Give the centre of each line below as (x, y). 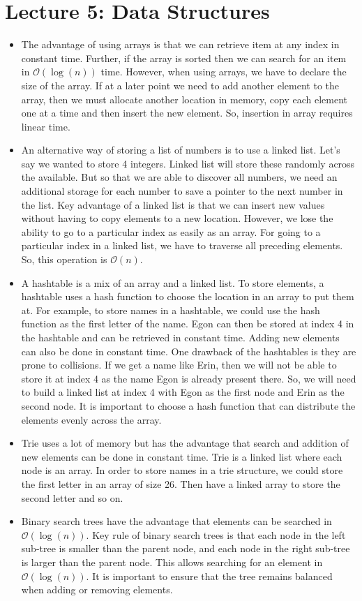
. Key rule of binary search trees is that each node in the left (216, 534)
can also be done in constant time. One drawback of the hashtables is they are (189, 351)
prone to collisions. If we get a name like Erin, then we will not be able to (179, 365)
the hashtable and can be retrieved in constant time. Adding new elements (180, 337)
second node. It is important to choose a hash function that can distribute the (188, 405)
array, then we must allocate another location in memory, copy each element (184, 99)
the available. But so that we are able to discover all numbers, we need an (179, 177)
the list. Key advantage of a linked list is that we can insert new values (173, 204)
